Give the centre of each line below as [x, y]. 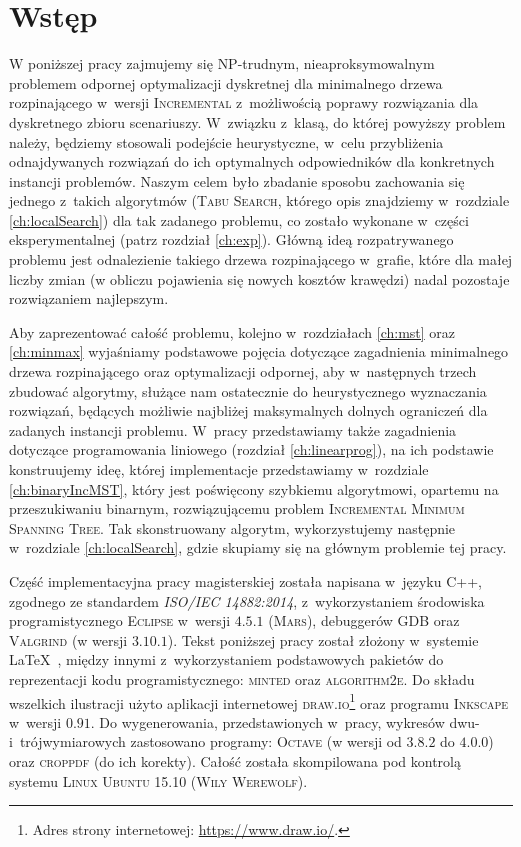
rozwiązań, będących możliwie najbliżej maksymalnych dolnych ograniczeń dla [248, 410]
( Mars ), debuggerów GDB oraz [364, 620]
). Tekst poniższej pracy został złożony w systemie [323, 639]
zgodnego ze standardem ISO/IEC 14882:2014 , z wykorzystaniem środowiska [247, 600]
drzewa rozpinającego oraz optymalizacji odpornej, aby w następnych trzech [243, 371]
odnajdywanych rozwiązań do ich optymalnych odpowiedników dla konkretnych [252, 161]
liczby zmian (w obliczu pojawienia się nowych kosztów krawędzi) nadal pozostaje [259, 278]
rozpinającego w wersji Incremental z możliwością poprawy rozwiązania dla [244, 102]
